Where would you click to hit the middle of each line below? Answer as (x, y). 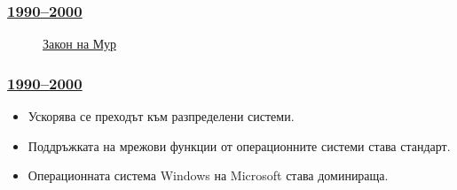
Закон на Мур (79, 44)
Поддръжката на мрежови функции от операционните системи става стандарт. (239, 145)
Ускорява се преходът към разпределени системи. (161, 116)
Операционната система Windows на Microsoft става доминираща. (208, 175)
